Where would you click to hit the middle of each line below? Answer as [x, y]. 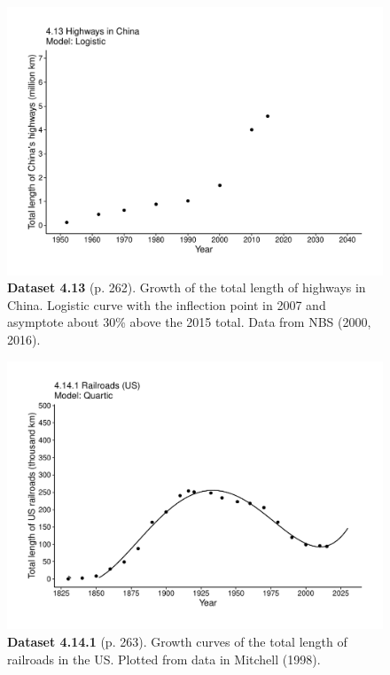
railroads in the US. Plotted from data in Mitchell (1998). [164, 659]
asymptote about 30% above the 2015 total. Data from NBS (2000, [189, 322]
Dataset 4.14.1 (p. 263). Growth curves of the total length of [177, 641]
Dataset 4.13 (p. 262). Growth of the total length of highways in [187, 287]
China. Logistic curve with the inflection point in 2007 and [167, 304]
